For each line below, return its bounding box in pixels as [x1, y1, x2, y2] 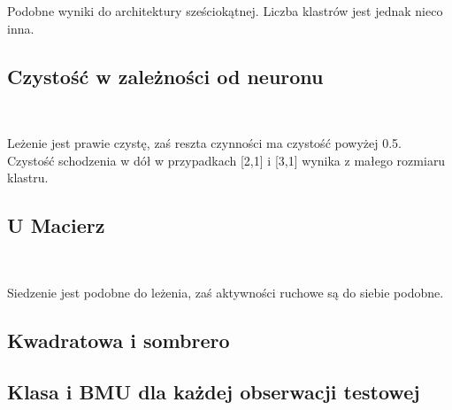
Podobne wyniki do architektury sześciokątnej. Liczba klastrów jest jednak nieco [7, 2, 443, 19]
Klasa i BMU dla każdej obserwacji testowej [7, 378, 420, 406]
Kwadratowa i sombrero [7, 326, 230, 353]
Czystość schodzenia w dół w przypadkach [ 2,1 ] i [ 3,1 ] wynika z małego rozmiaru [7, 151, 446, 169]
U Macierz [7, 212, 105, 239]
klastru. [7, 168, 49, 187]
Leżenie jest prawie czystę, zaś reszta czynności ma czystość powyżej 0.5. [7, 133, 402, 151]
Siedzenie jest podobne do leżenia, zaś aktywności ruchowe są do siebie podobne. [7, 282, 444, 301]
